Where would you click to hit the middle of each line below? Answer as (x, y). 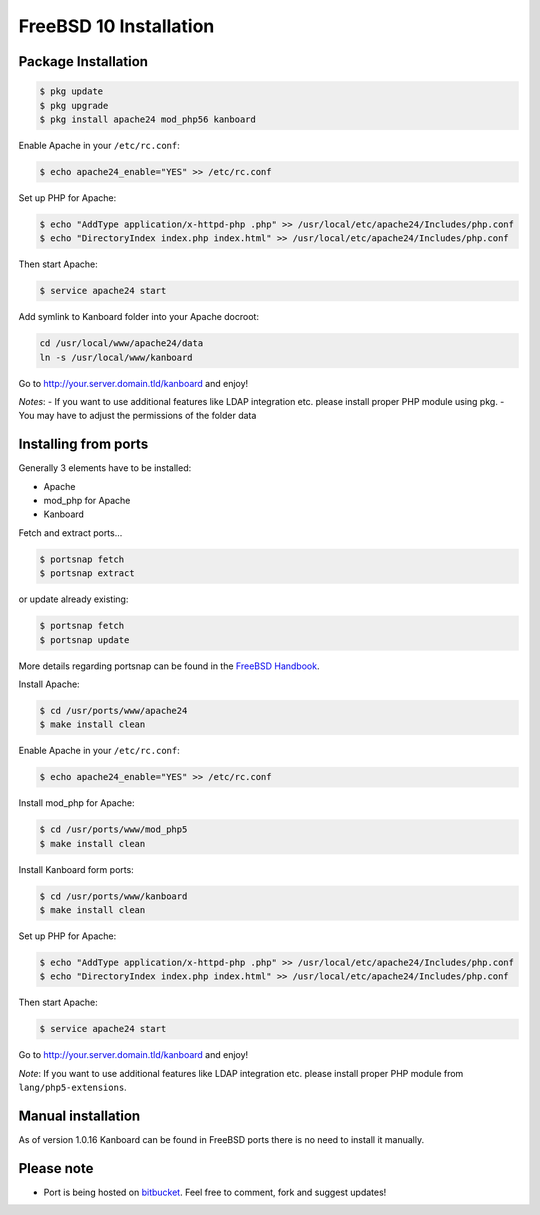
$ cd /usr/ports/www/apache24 (113, 710)
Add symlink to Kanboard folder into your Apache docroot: (139, 317)
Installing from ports (83, 444)
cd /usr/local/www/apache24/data (121, 343)
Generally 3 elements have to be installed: (105, 468)
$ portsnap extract (87, 573)
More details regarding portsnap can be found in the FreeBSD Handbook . (169, 666)
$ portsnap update (84, 639)
